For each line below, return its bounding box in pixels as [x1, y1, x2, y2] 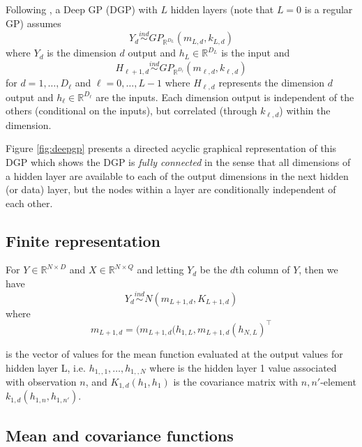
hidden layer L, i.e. [6, 360, 86, 374]
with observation [6, 374, 77, 389]
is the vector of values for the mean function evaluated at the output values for [6, 346, 343, 361]
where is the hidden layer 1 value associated [149, 360, 337, 374]
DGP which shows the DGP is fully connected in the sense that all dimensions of [6, 154, 351, 169]
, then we [299, 262, 338, 277]
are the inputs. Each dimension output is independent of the [96, 89, 354, 104]
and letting [137, 262, 184, 277]
